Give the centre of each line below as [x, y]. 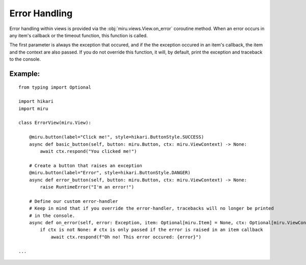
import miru [33, 109]
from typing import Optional [55, 87]
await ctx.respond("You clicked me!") [88, 151]
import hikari [36, 101]
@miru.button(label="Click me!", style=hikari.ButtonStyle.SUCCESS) [116, 137]
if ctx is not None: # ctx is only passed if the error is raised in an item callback [152, 230]
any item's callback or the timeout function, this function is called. [79, 35]
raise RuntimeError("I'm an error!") [87, 187]
